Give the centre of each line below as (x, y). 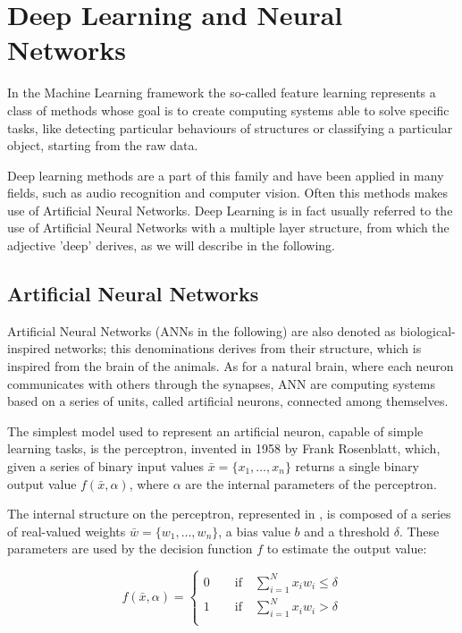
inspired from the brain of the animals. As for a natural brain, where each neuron (231, 366)
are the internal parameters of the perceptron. (311, 483)
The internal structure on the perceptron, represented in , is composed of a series (229, 514)
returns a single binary (357, 466)
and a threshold (347, 531)
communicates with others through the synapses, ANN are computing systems (222, 383)
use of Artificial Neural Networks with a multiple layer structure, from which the (228, 228)
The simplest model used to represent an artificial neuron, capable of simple (215, 430)
